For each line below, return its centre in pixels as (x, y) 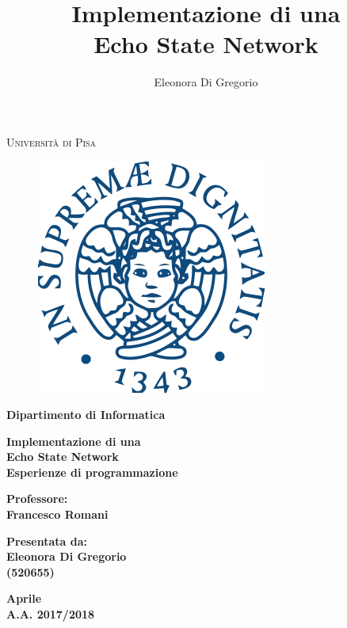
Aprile (24, 598)
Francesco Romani (57, 514)
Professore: (37, 499)
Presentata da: (47, 540)
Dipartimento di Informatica (86, 415)
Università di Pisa (51, 141)
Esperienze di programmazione (92, 472)
